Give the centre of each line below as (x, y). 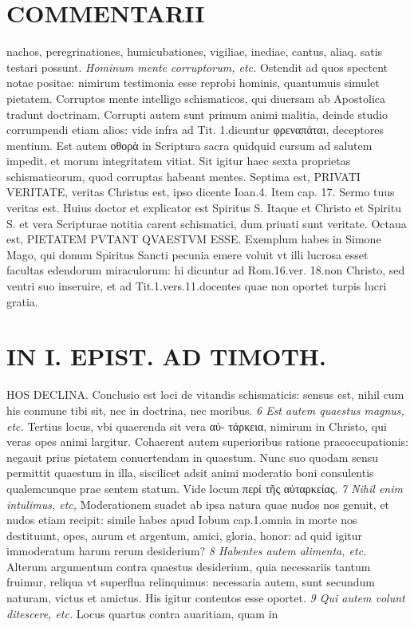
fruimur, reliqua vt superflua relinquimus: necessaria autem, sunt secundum (191, 582)
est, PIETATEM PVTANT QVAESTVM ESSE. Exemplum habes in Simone (194, 239)
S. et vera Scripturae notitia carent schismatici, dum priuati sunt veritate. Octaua (207, 223)
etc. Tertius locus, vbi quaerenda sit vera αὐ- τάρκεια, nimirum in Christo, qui (197, 426)
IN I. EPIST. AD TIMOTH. (166, 356)
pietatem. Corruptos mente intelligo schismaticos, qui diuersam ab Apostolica (196, 98)
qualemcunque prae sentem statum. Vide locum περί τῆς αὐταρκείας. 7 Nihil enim (205, 488)
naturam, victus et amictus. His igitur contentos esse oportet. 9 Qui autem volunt (206, 598)
